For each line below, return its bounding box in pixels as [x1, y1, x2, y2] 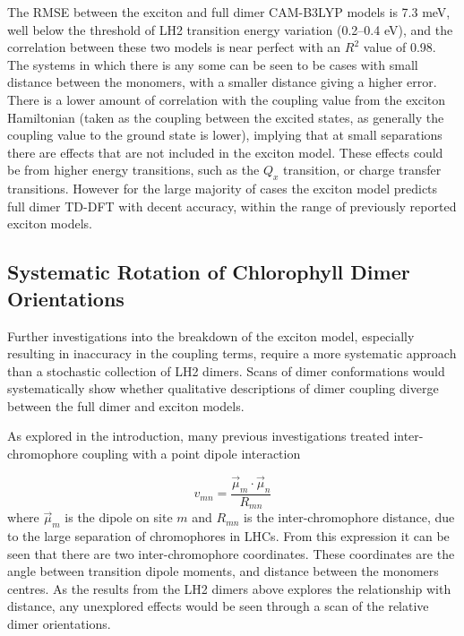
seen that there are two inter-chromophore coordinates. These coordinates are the [7, 544, 455, 563]
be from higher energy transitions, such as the [7, 160, 260, 179]
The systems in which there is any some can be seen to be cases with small [7, 55, 418, 73]
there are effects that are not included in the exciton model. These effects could [7, 142, 443, 161]
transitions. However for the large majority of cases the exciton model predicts [7, 179, 438, 198]
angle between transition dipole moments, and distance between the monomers [7, 562, 439, 580]
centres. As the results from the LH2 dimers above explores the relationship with [7, 579, 451, 597]
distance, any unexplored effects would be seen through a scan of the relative [7, 597, 429, 615]
